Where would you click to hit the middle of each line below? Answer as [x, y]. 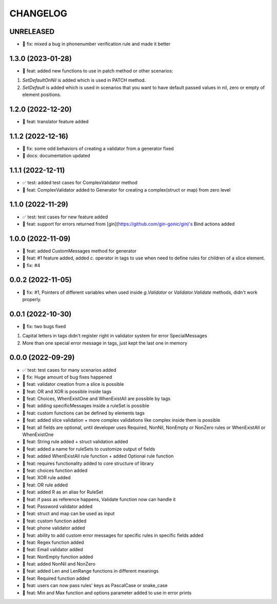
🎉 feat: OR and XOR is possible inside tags [67, 391]
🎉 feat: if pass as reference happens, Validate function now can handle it [99, 499]
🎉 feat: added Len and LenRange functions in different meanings [91, 571]
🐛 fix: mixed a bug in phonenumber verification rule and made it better [96, 44]
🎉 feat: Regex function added [53, 542]
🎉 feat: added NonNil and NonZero [59, 564]
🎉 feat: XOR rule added [47, 478]
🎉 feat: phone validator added [54, 528]
